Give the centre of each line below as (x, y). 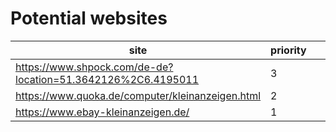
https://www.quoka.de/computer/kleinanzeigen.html (138, 95)
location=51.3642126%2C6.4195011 (107, 79)
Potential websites (89, 18)
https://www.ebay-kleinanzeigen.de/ (102, 112)
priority (288, 50)
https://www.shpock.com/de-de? (94, 67)
